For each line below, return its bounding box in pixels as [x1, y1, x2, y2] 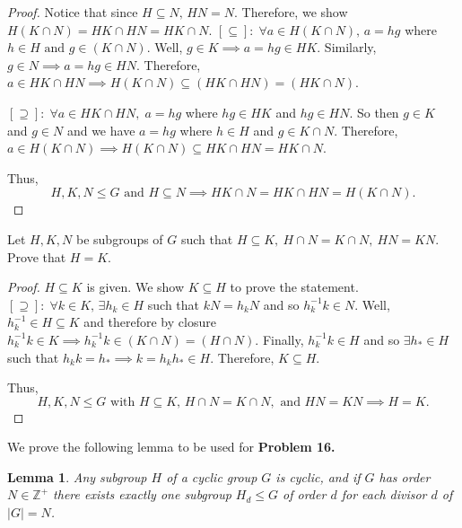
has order [379, 467, 431, 486]
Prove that [7, 247, 66, 266]
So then [356, 102, 399, 121]
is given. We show [86, 277, 185, 296]
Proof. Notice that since [7, 3, 138, 21]
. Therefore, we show [234, 3, 348, 21]
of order [283, 485, 327, 504]
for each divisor [341, 485, 427, 504]
